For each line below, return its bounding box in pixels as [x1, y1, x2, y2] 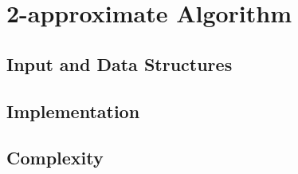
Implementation [6, 98, 140, 123]
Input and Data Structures [6, 51, 233, 76]
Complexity [6, 145, 104, 170]
